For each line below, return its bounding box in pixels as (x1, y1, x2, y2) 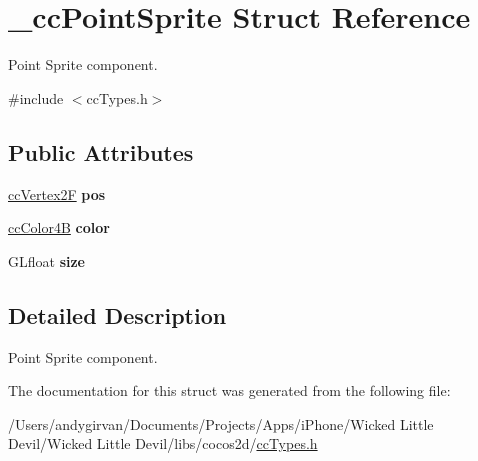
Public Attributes (8, 136, 194, 167)
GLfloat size (8, 250, 85, 271)
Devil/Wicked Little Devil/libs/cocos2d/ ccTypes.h (8, 433, 318, 454)
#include (8, 87, 64, 108)
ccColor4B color (8, 217, 110, 238)
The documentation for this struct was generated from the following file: (8, 380, 451, 401)
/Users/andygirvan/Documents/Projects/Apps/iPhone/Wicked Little (8, 413, 434, 434)
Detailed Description (8, 299, 227, 330)
